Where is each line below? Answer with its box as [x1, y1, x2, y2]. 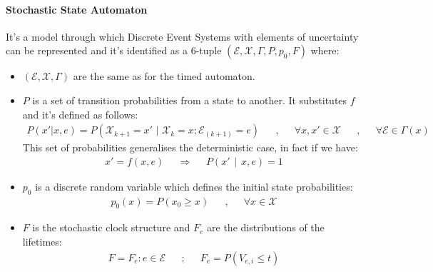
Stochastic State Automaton [6, 1, 148, 16]
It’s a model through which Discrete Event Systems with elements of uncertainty [6, 29, 359, 44]
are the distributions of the [207, 220, 325, 235]
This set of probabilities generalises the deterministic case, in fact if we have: [22, 140, 358, 155]
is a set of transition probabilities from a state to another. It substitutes [32, 92, 347, 107]
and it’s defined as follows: [22, 106, 138, 121]
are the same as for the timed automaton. [73, 69, 255, 84]
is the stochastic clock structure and [32, 220, 190, 235]
